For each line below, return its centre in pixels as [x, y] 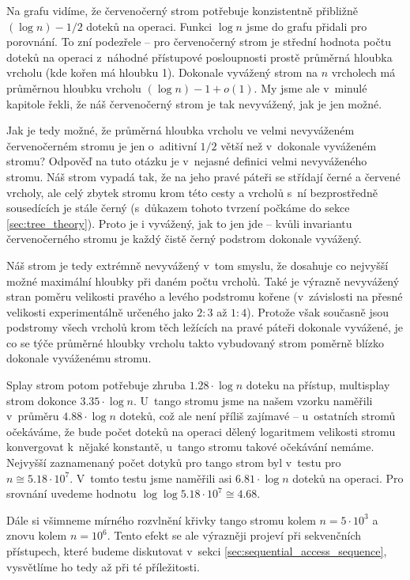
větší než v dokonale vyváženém [299, 145]
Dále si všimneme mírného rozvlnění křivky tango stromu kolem [161, 519]
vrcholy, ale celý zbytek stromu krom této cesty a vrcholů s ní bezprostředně [192, 192]
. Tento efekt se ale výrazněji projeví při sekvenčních [234, 535]
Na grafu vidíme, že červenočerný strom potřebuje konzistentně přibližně [182, 10]
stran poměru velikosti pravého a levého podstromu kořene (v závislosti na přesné [205, 296]
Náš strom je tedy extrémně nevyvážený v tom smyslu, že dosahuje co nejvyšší [197, 265]
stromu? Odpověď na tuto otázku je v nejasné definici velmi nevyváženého [187, 161]
